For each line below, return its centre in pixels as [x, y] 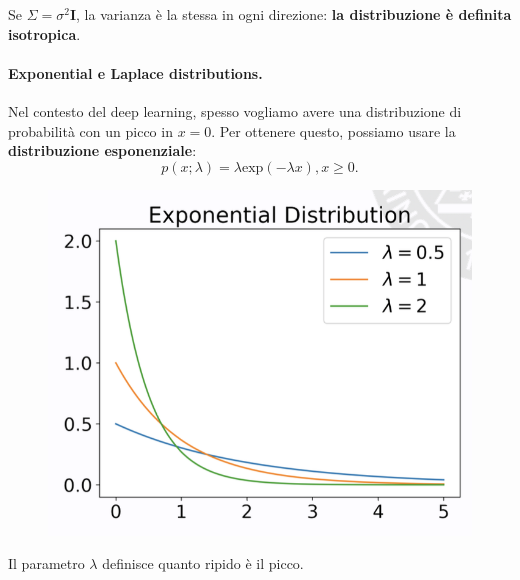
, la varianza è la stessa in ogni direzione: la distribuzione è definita [294, 14]
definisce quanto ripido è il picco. [203, 563]
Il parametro [46, 563]
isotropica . [44, 33]
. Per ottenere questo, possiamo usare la [333, 130]
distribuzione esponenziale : [102, 150]
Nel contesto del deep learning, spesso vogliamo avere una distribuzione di [235, 110]
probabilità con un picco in [90, 130]
